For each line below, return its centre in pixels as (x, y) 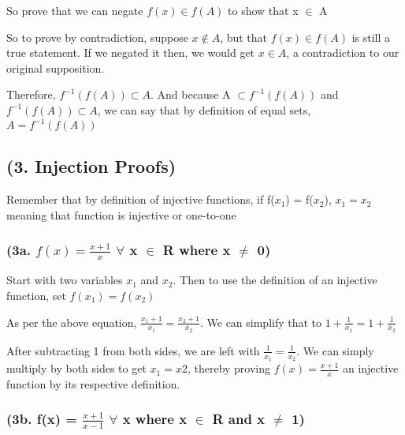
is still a (371, 37)
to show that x (263, 10)
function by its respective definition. (93, 383)
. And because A (191, 94)
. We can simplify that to (261, 322)
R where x (197, 250)
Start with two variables (65, 280)
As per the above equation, (72, 322)
